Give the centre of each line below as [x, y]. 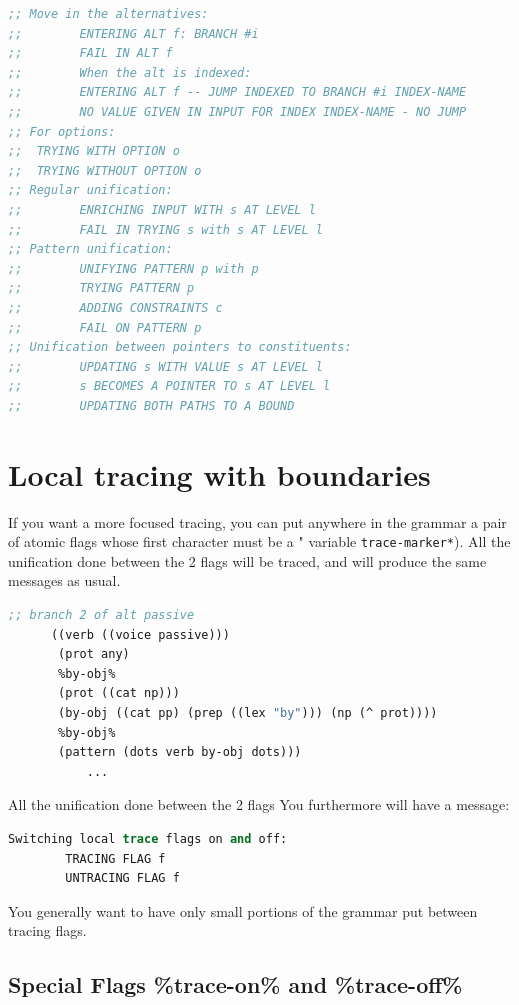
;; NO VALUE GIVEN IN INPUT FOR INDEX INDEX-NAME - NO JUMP [237, 111]
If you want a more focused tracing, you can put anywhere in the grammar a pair [257, 521]
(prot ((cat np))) [119, 693]
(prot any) [94, 654]
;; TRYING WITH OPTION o [94, 151]
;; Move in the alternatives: [108, 14]
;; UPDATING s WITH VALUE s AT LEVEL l [165, 366]
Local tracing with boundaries [219, 473]
